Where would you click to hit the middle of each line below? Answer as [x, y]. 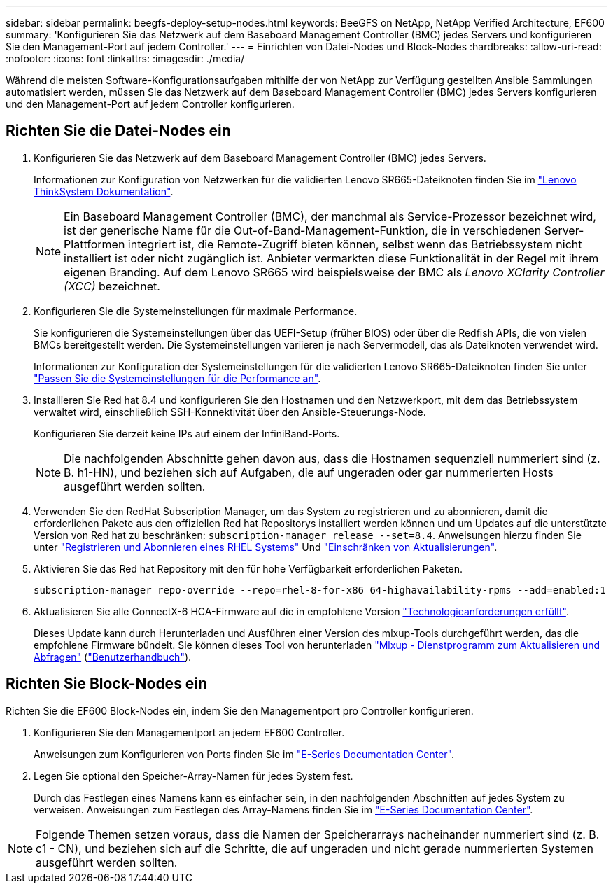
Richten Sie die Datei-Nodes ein [118, 131]
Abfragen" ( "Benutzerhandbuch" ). [113, 657]
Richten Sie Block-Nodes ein [107, 684]
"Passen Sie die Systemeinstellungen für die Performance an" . [177, 378]
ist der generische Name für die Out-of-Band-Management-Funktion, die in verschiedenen [303, 230]
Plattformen [94, 244]
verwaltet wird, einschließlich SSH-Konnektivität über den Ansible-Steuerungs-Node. [230, 412]
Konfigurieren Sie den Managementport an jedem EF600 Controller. [189, 732]
